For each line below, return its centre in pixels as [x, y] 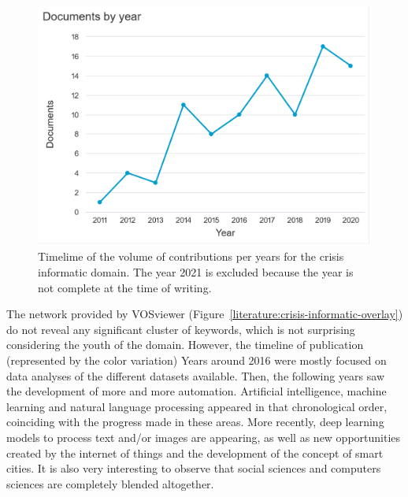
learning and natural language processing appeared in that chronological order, [197, 406]
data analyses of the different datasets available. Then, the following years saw [196, 375]
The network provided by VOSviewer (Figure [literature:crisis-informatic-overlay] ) [205, 314]
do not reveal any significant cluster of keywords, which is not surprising [181, 329]
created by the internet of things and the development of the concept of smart [195, 452]
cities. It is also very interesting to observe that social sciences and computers [194, 468]
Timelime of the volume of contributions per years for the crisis [191, 256]
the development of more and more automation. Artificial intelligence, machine [197, 391]
